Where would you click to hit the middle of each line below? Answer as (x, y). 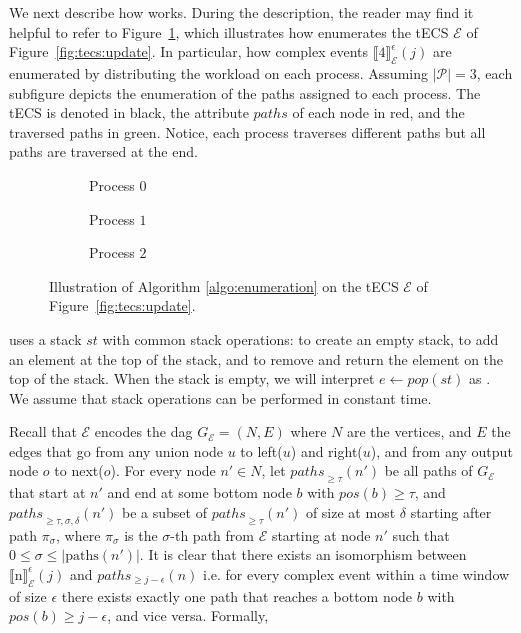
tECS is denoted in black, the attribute (129, 112)
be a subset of (164, 511)
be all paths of (428, 470)
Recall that (43, 431)
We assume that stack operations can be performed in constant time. (220, 397)
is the (141, 534)
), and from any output (441, 450)
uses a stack (45, 338)
